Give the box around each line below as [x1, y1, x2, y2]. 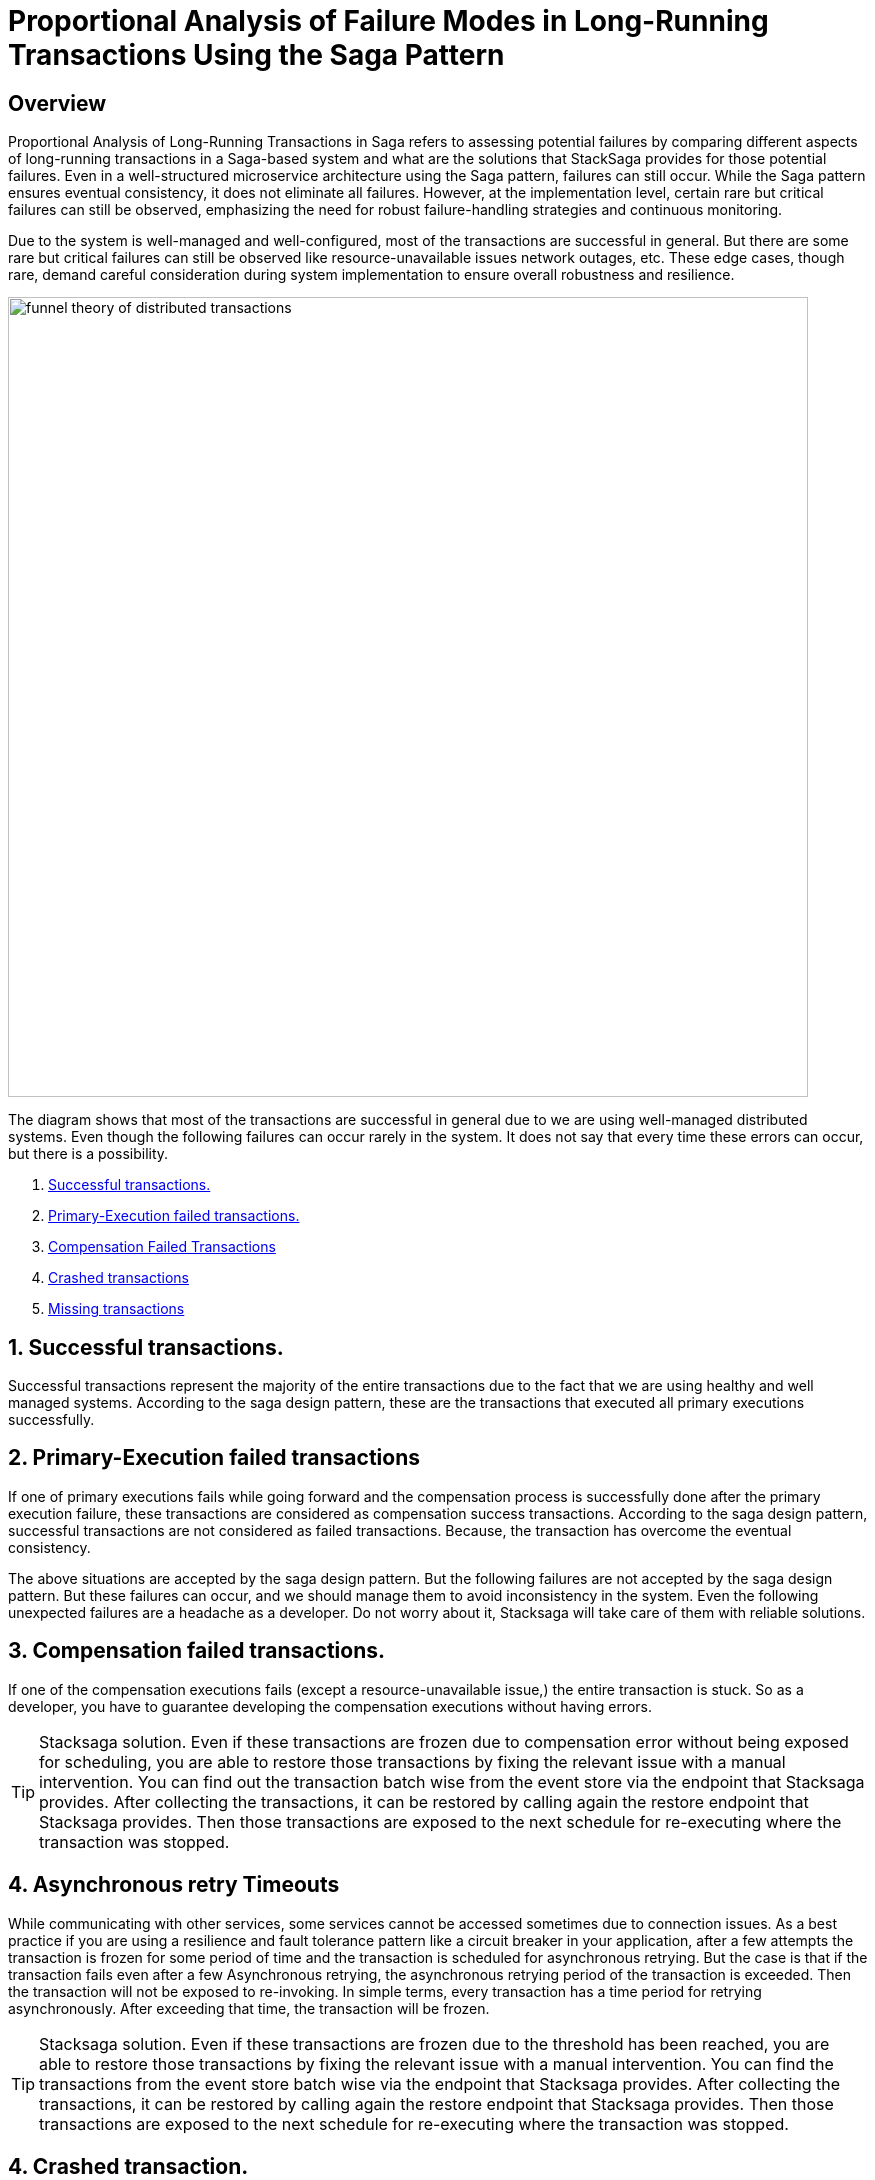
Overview [8, 90, 107, 116]
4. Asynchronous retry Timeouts [8, 1872, 340, 1898]
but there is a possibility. [8, 1145, 169, 1163]
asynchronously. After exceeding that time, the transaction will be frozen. [8, 1999, 490, 2017]
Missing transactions [48, 1300, 185, 1318]
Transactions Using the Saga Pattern [8, 38, 505, 72]
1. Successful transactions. [8, 1334, 284, 1360]
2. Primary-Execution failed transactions [8, 1445, 421, 1471]
